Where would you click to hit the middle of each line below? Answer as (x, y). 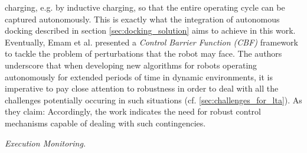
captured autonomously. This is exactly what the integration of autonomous (142, 19)
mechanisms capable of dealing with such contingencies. (105, 123)
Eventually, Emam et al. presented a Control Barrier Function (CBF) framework (152, 42)
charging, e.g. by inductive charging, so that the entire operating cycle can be (145, 7)
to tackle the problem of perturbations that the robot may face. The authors (143, 53)
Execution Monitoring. (45, 143)
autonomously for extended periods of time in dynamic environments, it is (139, 76)
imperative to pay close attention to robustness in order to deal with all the (142, 88)
